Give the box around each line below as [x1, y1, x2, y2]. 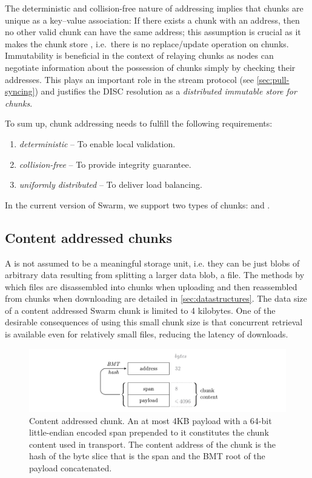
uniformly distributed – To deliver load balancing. [19, 178, 202, 191]
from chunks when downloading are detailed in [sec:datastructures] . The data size [5, 292, 307, 305]
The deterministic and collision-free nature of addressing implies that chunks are [5, 2, 304, 14]
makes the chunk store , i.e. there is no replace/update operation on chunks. [5, 37, 289, 50]
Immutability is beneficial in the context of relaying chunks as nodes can [5, 49, 274, 62]
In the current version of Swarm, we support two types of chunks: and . [5, 198, 270, 211]
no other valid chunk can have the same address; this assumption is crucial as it [5, 25, 301, 38]
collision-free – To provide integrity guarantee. [19, 158, 191, 170]
